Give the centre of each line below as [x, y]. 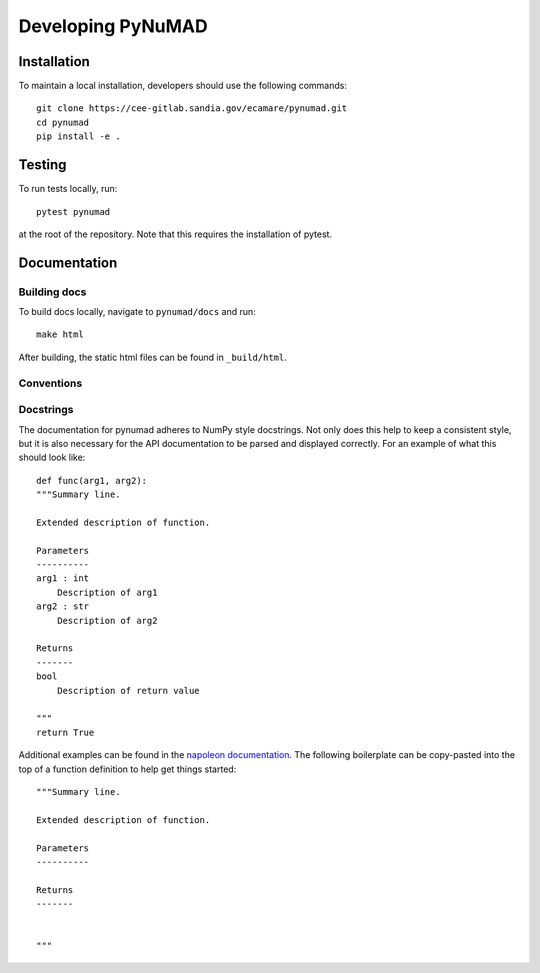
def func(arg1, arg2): [92, 480]
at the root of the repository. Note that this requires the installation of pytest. [175, 234]
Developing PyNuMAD [113, 26]
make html [60, 334]
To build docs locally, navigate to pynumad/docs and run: [137, 312]
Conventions [50, 383]
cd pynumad [63, 122]
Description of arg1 [107, 592]
